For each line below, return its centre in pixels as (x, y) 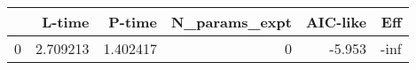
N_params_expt (231, 22)
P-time (133, 22)
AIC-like (336, 22)
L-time (66, 22)
